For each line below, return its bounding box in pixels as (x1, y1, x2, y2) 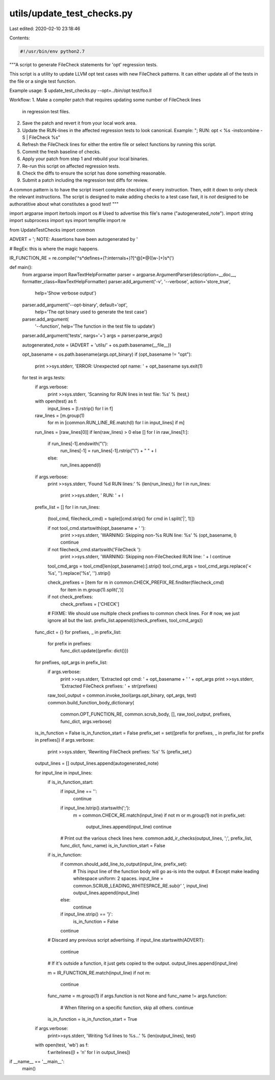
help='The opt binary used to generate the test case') (35, 309, 148, 315)
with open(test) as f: (35, 398, 77, 404)
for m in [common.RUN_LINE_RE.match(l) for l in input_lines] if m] (47, 420, 185, 426)
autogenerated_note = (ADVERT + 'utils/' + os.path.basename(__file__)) (22, 342, 172, 348)
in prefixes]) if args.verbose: (35, 737, 95, 743)
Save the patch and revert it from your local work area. (22, 120, 137, 126)
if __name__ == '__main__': (9, 1059, 65, 1065)
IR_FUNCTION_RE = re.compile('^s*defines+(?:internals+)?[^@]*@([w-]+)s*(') (9, 255, 174, 261)
